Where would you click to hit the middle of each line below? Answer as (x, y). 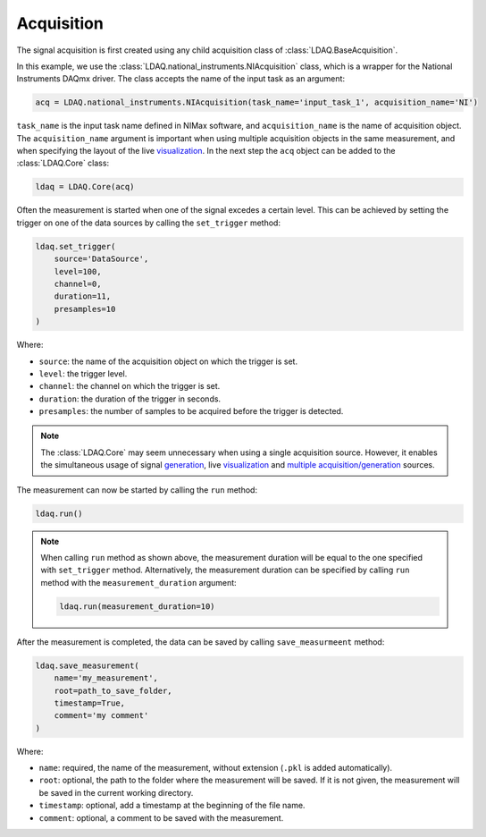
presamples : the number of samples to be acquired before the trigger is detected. (191, 411)
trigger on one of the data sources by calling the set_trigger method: (149, 223)
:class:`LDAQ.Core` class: (63, 163)
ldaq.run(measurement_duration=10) (137, 606)
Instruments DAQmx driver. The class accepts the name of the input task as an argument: (181, 79)
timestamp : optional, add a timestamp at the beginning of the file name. (172, 806)
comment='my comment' (101, 716)
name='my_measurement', (106, 678)
